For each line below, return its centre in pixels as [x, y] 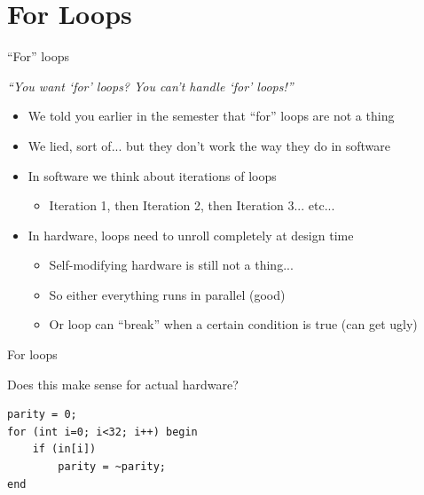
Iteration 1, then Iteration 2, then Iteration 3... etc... [192, 205]
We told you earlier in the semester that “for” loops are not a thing [211, 116]
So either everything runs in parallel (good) [167, 294]
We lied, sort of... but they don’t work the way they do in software [209, 145]
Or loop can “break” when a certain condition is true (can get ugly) [233, 324]
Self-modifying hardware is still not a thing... [171, 265]
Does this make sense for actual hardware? [123, 384]
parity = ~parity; [112, 467]
